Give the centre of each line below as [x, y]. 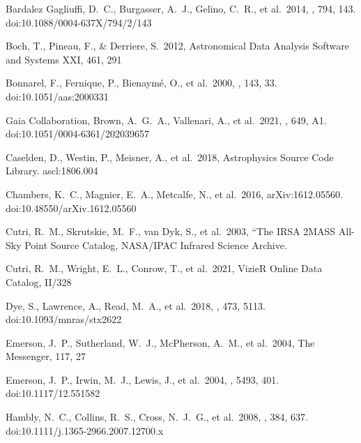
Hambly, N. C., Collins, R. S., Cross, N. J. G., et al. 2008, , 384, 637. [157, 417]
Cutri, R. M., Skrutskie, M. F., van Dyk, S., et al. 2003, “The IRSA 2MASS [171, 231]
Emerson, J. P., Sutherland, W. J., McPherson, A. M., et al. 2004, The [160, 342]
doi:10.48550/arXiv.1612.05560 [71, 208]
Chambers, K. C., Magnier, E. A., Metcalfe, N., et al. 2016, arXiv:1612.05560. [174, 194]
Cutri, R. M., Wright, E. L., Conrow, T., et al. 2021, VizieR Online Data [164, 268]
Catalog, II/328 [39, 281]
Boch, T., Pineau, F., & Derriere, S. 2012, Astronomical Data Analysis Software [177, 46]
